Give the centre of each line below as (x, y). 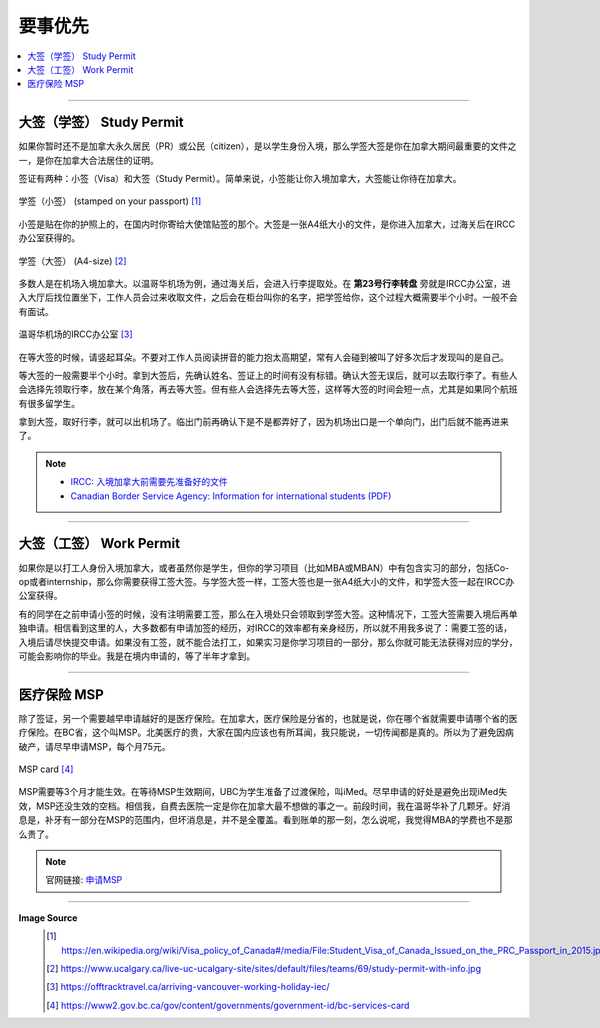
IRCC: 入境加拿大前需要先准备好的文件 (149, 482)
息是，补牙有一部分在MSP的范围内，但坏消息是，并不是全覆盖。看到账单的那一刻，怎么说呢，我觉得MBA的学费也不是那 (266, 820)
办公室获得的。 (49, 238)
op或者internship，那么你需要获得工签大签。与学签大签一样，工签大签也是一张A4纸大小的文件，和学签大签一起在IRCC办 (266, 581)
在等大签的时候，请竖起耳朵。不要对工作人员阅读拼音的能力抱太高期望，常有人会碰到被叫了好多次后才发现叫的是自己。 (263, 357)
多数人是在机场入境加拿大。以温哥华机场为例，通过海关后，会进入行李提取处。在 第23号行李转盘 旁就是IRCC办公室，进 (264, 283)
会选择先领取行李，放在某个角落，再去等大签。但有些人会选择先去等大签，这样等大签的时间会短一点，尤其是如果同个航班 (268, 389)
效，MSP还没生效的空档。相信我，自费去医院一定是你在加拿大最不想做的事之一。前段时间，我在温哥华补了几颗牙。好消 (264, 806)
